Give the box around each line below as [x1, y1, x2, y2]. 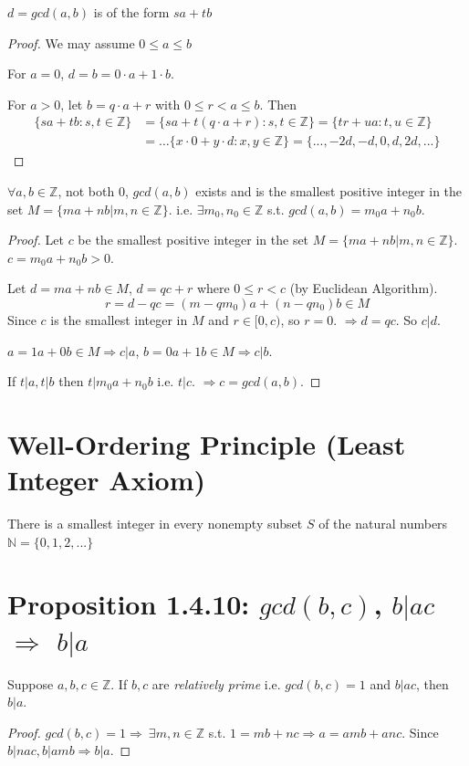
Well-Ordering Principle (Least [7, 425, 406, 462]
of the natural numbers [318, 514, 448, 533]
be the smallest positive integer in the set [78, 230, 309, 249]
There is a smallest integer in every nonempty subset [7, 514, 303, 533]
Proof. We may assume [7, 33, 135, 52]
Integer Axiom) [7, 461, 206, 498]
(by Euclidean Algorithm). [289, 278, 438, 298]
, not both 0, [57, 182, 129, 201]
